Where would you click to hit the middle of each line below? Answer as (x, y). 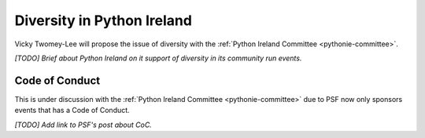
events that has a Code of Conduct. (72, 111)
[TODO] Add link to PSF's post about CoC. (83, 125)
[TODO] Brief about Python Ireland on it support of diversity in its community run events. (158, 58)
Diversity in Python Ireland (103, 20)
